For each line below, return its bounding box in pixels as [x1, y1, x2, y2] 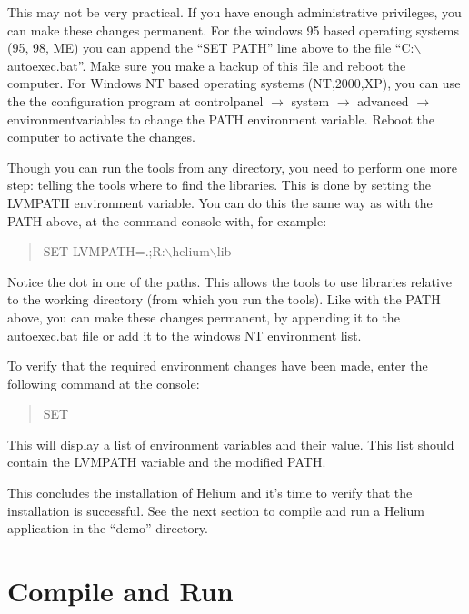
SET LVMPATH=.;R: [43, 242, 165, 261]
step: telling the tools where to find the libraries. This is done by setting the [7, 175, 432, 194]
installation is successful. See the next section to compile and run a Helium [7, 500, 424, 520]
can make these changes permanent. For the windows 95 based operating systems [7, 20, 460, 39]
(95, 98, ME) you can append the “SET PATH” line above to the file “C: [7, 38, 414, 57]
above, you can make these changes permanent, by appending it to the [7, 307, 400, 326]
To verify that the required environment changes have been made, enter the [7, 356, 428, 375]
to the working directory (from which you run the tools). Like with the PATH [7, 290, 441, 309]
